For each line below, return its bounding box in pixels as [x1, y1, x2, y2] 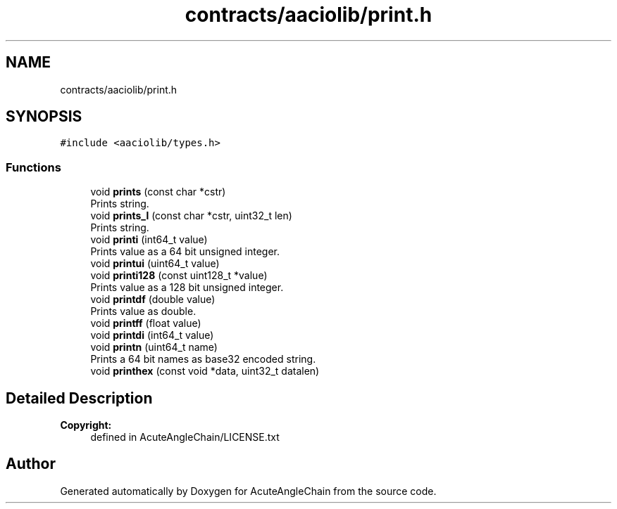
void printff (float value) [90, 317, 201, 330]
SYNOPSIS [6, 108, 82, 126]
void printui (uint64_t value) [90, 257, 220, 270]
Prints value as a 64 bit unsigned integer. [90, 245, 280, 258]
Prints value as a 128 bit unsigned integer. [90, 281, 284, 294]
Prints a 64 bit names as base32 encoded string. [90, 353, 316, 366]
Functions [6, 160, 61, 174]
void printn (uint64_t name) [90, 341, 218, 354]
